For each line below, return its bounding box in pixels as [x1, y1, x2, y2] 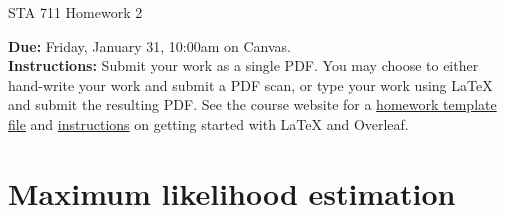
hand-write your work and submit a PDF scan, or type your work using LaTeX [8, 74, 493, 95]
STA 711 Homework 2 [8, 2, 143, 22]
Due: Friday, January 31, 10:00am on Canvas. [8, 35, 291, 56]
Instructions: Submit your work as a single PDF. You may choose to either [8, 55, 479, 76]
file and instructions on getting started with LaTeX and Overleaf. [8, 113, 409, 134]
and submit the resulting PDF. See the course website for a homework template [8, 94, 497, 115]
